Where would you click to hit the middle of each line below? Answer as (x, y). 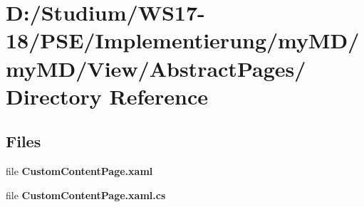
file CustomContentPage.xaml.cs (86, 195)
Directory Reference (107, 96)
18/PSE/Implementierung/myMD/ (183, 40)
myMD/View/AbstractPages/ (156, 68)
